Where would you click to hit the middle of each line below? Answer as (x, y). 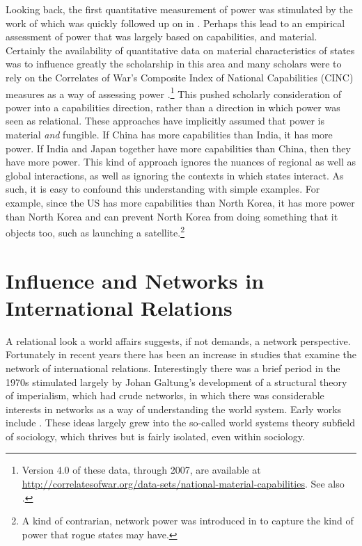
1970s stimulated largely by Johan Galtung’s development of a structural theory (176, 382)
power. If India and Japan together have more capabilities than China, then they (178, 148)
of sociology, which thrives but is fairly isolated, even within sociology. (155, 436)
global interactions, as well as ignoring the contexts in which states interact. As (175, 175)
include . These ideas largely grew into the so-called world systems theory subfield (180, 423)
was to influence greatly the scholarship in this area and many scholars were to (174, 64)
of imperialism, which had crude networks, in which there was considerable (165, 395)
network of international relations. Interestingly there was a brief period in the (173, 368)
